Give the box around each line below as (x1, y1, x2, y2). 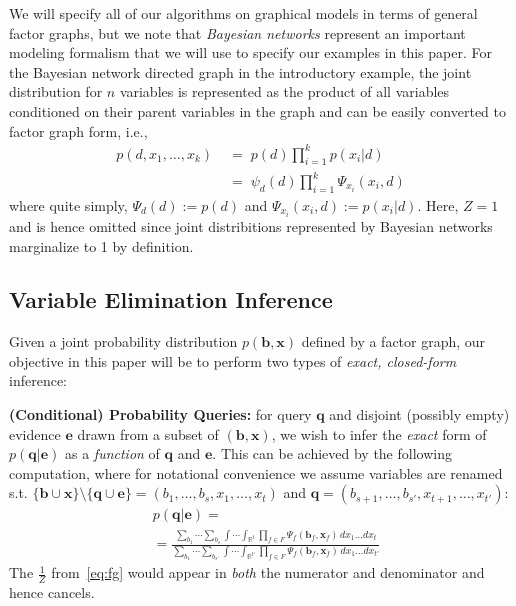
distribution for (9, 81, 103, 102)
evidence (9, 423, 61, 444)
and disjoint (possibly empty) (329, 404, 510, 425)
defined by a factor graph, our (301, 331, 486, 352)
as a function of (64, 443, 160, 464)
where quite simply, (9, 194, 128, 215)
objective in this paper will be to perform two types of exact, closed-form (9, 350, 457, 371)
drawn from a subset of (77, 423, 219, 444)
